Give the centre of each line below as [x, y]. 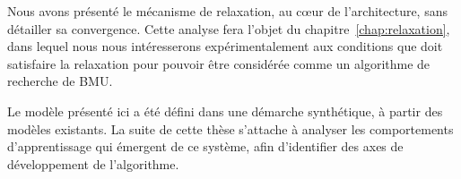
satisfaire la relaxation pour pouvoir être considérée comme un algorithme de [219, 63]
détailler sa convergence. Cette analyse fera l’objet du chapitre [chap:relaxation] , [229, 28]
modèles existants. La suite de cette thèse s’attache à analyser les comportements [230, 128]
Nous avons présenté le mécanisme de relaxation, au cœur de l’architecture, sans [227, 11]
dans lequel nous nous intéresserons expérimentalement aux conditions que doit [225, 46]
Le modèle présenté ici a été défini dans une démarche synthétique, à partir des [225, 111]
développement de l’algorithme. [93, 163]
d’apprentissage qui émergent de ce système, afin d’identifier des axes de [205, 146]
